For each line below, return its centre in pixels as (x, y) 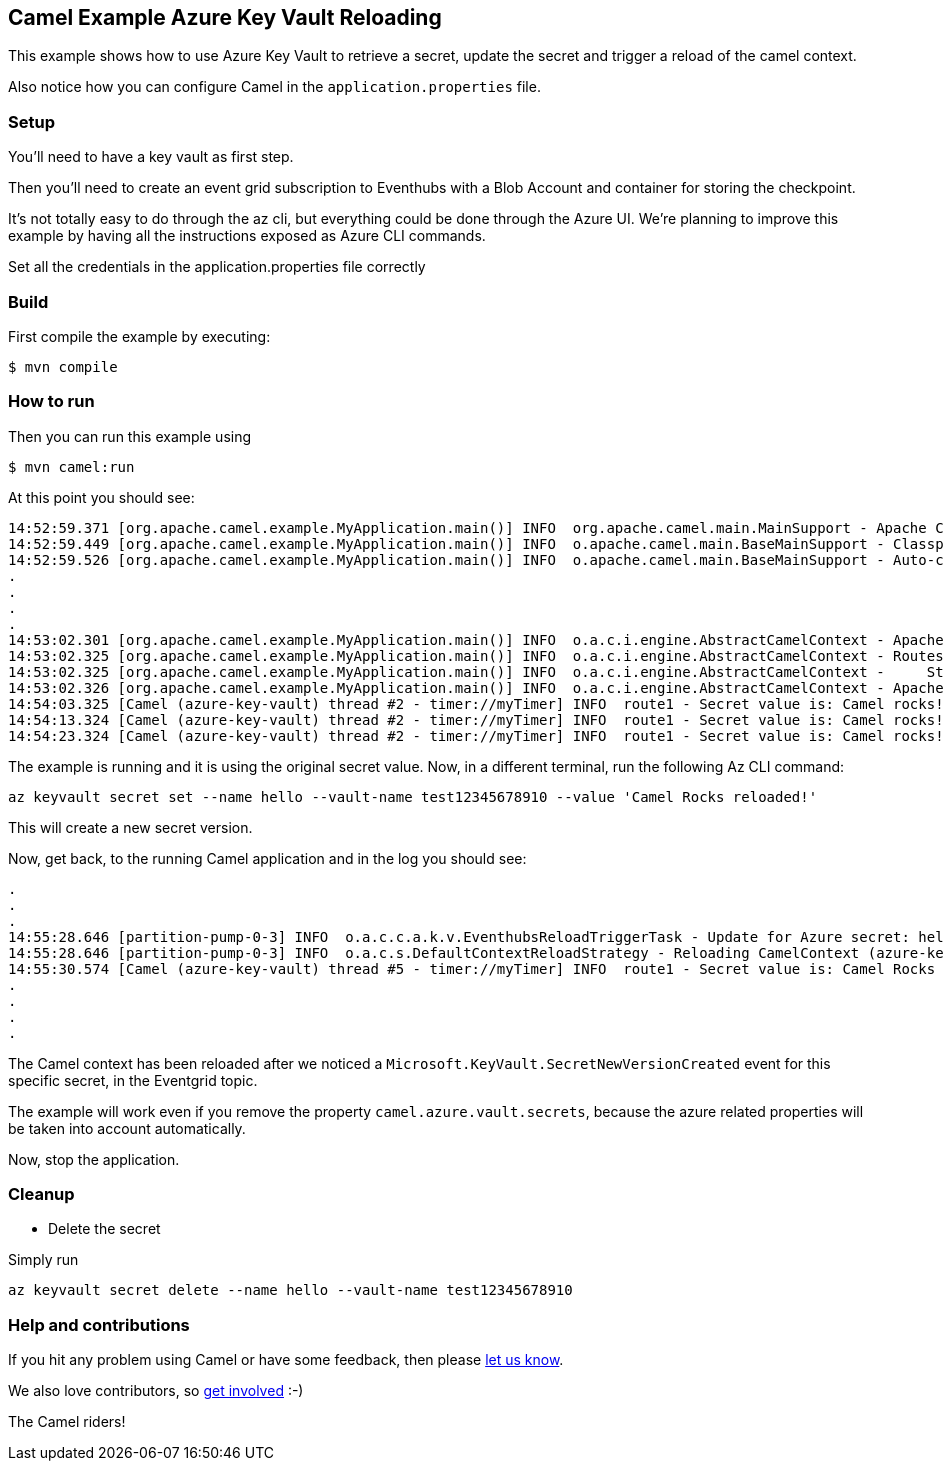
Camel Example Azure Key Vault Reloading (225, 17)
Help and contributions (99, 1324)
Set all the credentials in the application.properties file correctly (217, 267)
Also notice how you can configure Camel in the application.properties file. (274, 87)
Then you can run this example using (130, 436)
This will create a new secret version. (130, 827)
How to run (51, 401)
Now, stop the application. (94, 1159)
